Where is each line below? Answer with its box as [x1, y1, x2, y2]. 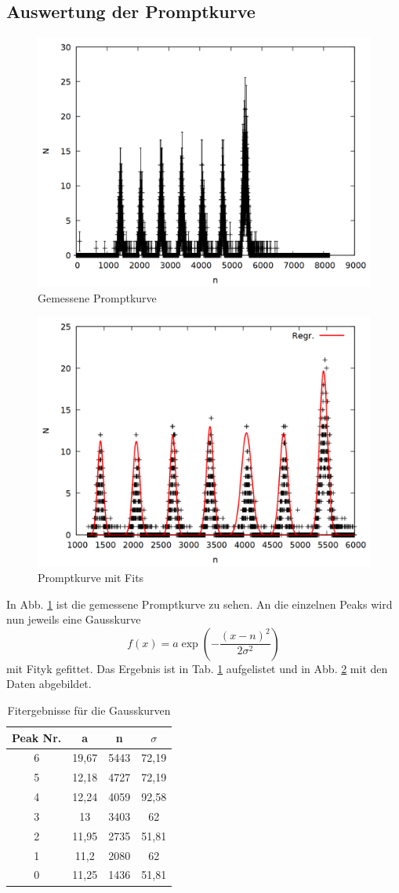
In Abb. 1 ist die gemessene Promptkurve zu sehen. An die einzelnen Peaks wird [6, 595, 393, 612]
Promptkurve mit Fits [38, 569, 144, 585]
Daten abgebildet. [6, 675, 92, 692]
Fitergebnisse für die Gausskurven [7, 701, 171, 718]
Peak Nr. [12, 729, 62, 745]
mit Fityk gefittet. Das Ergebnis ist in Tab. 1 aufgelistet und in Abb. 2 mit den [6, 660, 388, 676]
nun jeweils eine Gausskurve [6, 611, 141, 628]
